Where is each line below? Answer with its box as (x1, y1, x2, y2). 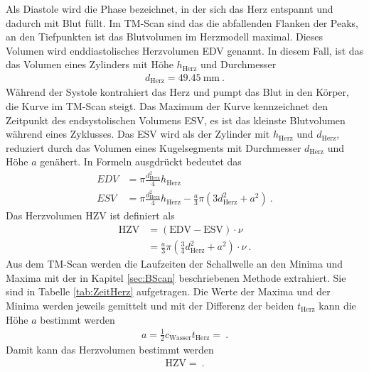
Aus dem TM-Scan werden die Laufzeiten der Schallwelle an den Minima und (6, 256, 343, 271)
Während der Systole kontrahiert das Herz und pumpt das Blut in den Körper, (6, 84, 349, 99)
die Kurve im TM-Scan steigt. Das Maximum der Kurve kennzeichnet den (6, 99, 328, 114)
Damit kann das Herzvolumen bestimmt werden (6, 342, 214, 357)
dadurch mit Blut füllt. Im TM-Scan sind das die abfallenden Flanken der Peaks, (6, 15, 358, 30)
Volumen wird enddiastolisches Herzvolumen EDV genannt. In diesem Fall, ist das (6, 43, 364, 58)
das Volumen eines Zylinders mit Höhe (6, 57, 173, 72)
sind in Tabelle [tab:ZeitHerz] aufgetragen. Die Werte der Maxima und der (6, 284, 331, 299)
